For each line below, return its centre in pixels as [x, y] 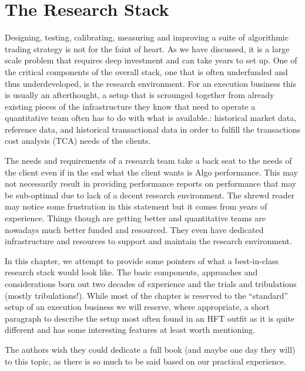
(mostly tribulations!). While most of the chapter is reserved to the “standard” [147, 295]
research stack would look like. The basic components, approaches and [131, 272]
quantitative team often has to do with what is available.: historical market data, [151, 118]
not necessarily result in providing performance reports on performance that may [151, 183]
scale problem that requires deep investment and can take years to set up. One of [151, 60]
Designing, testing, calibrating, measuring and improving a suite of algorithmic [147, 37]
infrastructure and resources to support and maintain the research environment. [148, 241]
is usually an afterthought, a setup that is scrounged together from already [140, 95]
